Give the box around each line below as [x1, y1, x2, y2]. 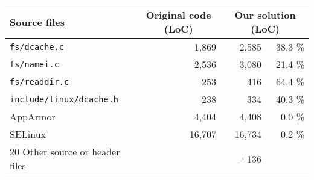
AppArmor [10, 110, 56, 123]
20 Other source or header [10, 144, 120, 158]
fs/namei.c [10, 59, 59, 69]
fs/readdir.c [10, 76, 69, 87]
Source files [10, 14, 65, 29]
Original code [146, 8, 211, 22]
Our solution [234, 8, 296, 22]
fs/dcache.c [10, 42, 65, 52]
